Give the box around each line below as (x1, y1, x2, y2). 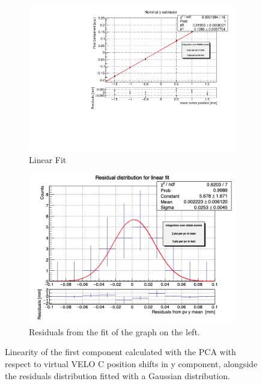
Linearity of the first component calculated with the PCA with (5, 345, 236, 358)
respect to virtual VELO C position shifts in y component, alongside (5, 357, 258, 370)
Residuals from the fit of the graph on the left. (29, 325, 200, 338)
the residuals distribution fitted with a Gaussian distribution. (5, 369, 230, 382)
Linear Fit (29, 153, 67, 166)
